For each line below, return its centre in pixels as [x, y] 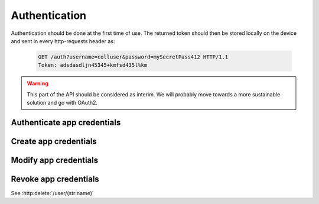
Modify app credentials [55, 160]
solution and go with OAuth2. [62, 103]
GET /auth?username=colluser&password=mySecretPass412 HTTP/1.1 [133, 57]
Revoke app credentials [55, 179]
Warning [38, 83]
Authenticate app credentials [66, 122]
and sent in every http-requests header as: [63, 41]
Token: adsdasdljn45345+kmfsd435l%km [93, 65]
